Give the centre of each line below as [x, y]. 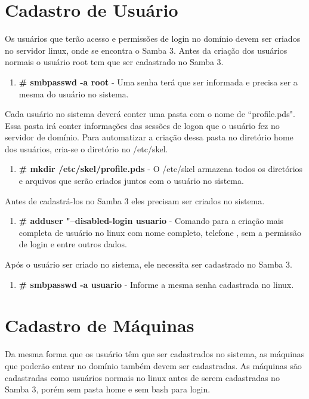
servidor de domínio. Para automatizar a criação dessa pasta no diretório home [149, 137]
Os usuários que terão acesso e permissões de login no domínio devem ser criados [153, 39]
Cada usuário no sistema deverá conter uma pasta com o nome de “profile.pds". [150, 114]
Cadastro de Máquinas [100, 325]
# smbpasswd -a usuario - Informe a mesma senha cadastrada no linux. [156, 284]
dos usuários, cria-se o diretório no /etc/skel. [86, 148]
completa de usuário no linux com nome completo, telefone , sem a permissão [160, 232]
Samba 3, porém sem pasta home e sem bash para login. [108, 389]
